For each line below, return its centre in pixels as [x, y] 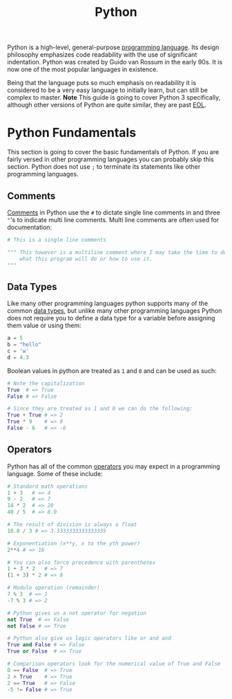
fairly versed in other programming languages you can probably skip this [110, 159]
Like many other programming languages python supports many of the [108, 303]
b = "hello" [24, 345]
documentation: [30, 227]
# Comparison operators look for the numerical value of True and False [114, 664]
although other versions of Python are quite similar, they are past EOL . [107, 105]
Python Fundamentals [72, 133]
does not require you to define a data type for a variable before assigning [111, 318]
